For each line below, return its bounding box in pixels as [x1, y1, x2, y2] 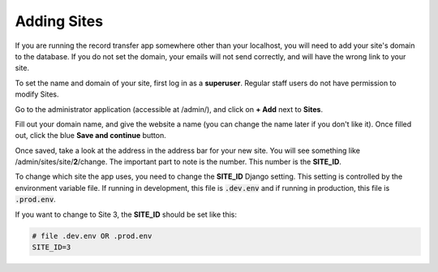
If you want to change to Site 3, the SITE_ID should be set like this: [15, 209, 237, 219]
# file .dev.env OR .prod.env [32, 231, 152, 240]
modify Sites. [15, 89, 60, 99]
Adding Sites [15, 12, 104, 30]
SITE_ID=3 [32, 243, 71, 252]
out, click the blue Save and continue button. [15, 131, 166, 140]
